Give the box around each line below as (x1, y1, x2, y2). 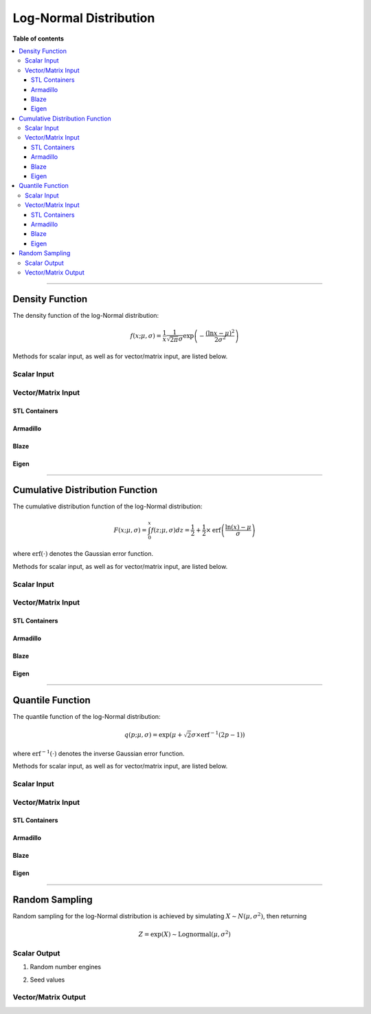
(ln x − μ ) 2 (205, 327, 235, 337)
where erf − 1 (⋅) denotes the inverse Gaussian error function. (12, 748, 185, 757)
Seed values (30, 975, 65, 984)
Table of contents (12, 34, 65, 43)
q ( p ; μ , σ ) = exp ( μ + (124, 731, 183, 739)
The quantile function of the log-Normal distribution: (12, 712, 161, 720)
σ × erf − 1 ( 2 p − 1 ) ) (191, 730, 245, 739)
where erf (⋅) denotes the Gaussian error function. (12, 550, 154, 558)
